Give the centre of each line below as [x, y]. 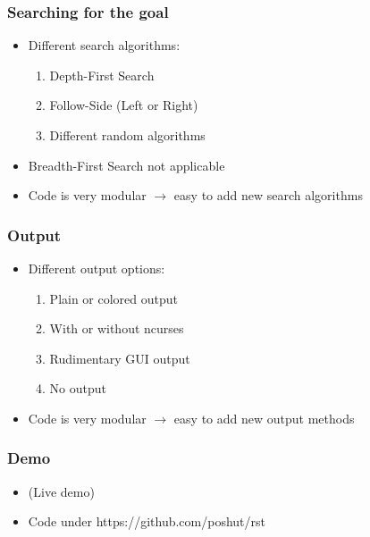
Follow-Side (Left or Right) [124, 105]
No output [78, 388]
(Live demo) [61, 491]
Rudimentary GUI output [120, 358]
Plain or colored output [114, 298]
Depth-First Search [102, 75]
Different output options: [97, 268]
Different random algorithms [127, 135]
